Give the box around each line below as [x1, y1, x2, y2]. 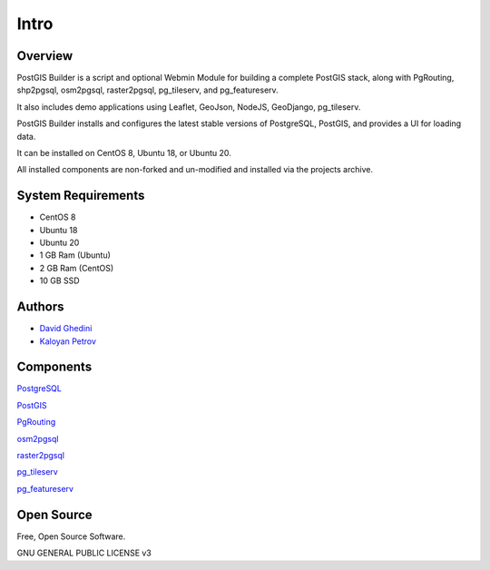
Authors [16, 300, 64, 315]
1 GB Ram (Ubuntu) [39, 250, 111, 260]
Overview [16, 48, 73, 64]
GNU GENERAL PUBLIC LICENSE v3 [16, 547, 152, 558]
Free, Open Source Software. [16, 531, 126, 542]
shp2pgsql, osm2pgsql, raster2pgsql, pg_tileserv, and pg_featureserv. [16, 84, 279, 95]
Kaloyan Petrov [39, 336, 97, 347]
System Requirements [16, 188, 145, 203]
